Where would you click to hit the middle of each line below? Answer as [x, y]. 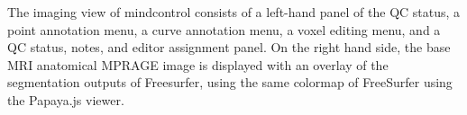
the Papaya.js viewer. [66, 99]
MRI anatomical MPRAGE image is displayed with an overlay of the [198, 64]
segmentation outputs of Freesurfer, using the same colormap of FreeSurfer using [230, 82]
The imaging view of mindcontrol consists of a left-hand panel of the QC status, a [234, 12]
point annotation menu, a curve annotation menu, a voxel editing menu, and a [224, 29]
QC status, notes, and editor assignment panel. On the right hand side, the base [229, 47]
